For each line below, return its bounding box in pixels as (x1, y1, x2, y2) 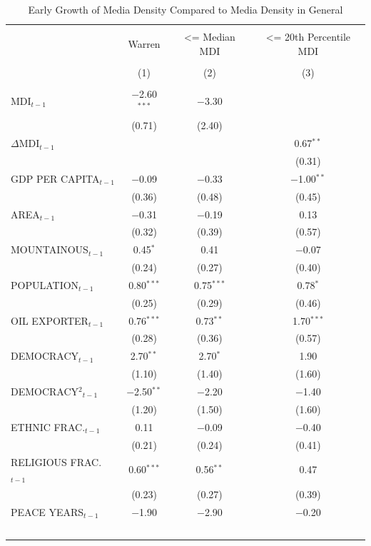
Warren (128, 36, 161, 51)
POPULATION (11, 277, 79, 292)
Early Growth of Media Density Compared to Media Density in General (28, 2, 343, 16)
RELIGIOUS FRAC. (11, 455, 102, 470)
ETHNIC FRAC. (11, 419, 86, 434)
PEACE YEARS (11, 504, 84, 519)
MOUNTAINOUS (11, 242, 88, 257)
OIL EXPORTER (11, 313, 88, 328)
